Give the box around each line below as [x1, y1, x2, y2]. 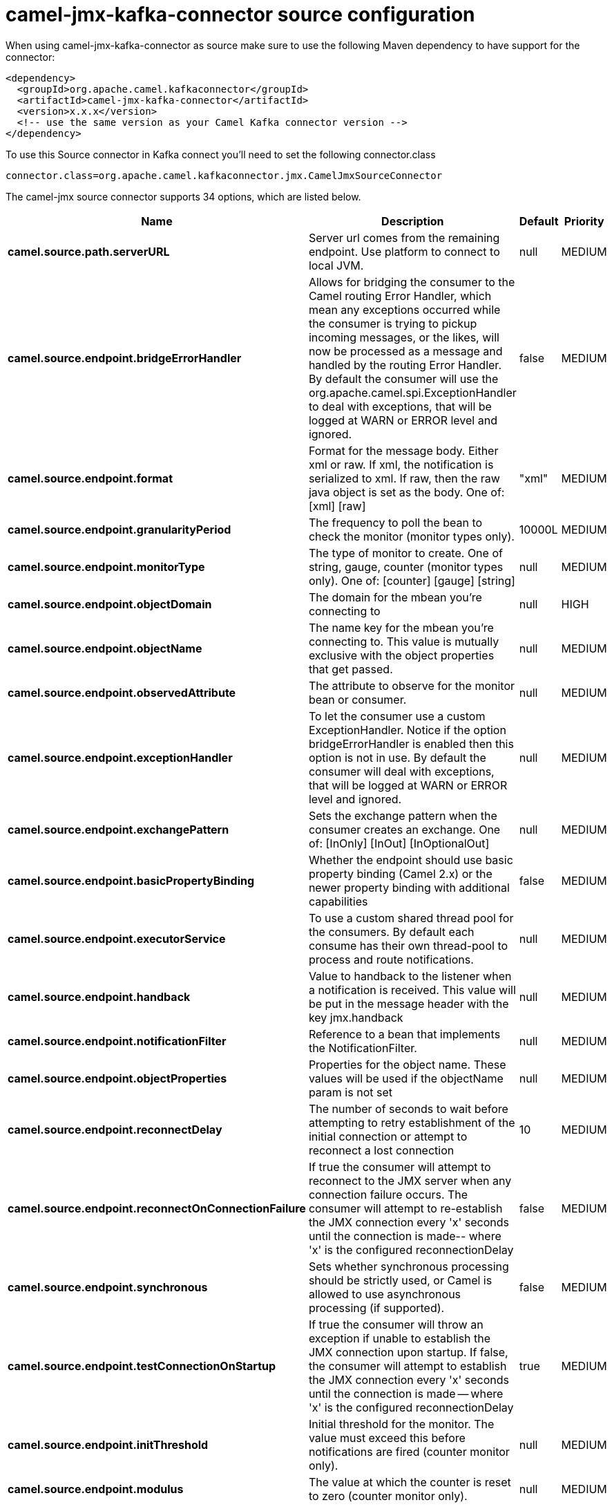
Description [381, 214, 444, 228]
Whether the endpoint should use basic [308, 852, 513, 867]
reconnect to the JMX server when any [308, 1173, 512, 1188]
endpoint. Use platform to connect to [308, 244, 500, 259]
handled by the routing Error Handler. [308, 357, 501, 372]
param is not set [308, 1085, 392, 1099]
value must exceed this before [308, 1430, 466, 1445]
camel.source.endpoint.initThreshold [8, 1437, 209, 1452]
